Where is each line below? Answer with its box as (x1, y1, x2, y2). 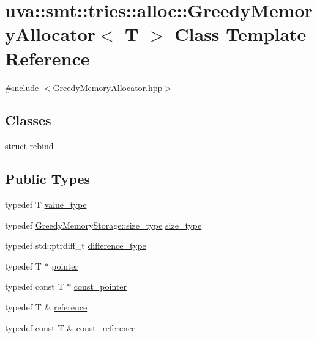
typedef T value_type (5, 198, 87, 211)
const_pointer (73, 280, 127, 293)
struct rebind (5, 139, 54, 152)
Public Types (5, 169, 91, 188)
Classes (5, 111, 51, 130)
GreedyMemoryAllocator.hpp (53, 81, 163, 94)
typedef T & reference (5, 301, 88, 314)
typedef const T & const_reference (5, 321, 136, 334)
